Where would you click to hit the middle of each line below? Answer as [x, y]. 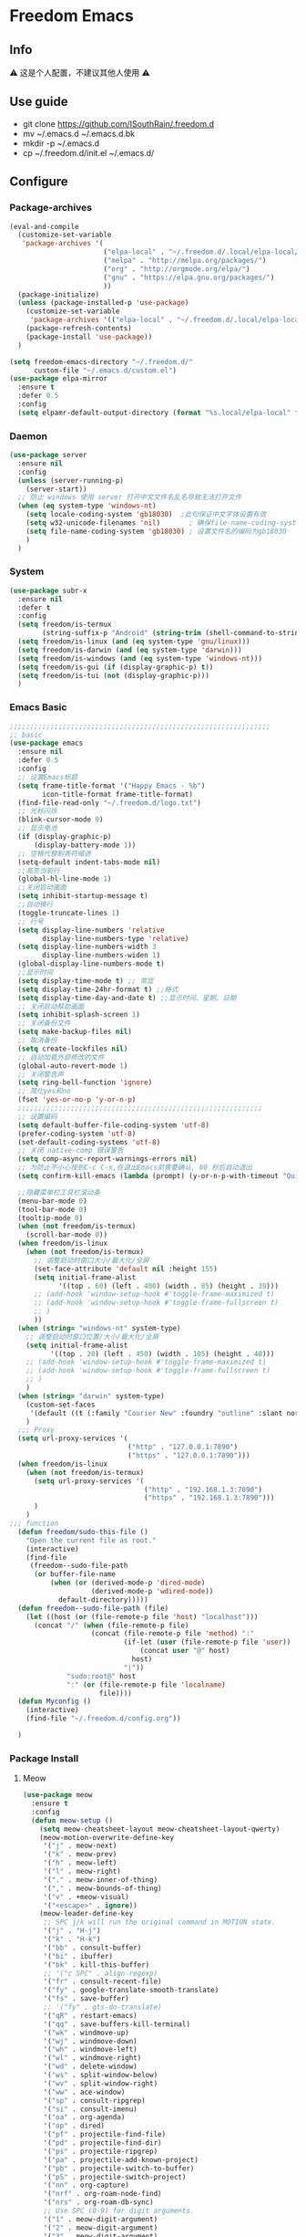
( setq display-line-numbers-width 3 [87, 947]
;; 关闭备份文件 [44, 1023]
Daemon [29, 436]
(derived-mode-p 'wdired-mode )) [152, 1592]
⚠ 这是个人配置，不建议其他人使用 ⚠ [80, 73]
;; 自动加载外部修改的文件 [61, 1057]
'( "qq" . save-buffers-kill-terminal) [117, 2024]
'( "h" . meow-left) [80, 1863]
